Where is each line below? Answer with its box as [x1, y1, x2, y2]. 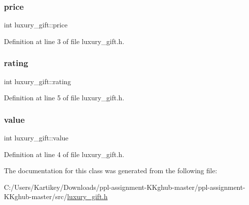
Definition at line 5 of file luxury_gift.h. [4, 92, 124, 103]
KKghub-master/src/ [4, 191, 67, 202]
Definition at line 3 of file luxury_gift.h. [4, 36, 124, 46]
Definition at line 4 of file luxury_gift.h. [4, 149, 124, 159]
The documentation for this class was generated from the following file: [4, 165, 217, 176]
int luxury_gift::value [4, 133, 69, 143]
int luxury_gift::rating [4, 76, 71, 86]
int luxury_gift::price [4, 20, 68, 30]
